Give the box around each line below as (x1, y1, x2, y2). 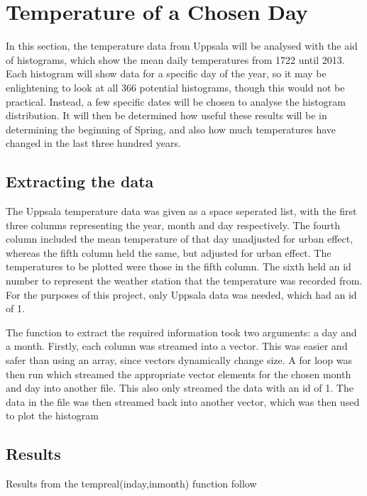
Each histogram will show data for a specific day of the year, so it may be (6, 66, 327, 81)
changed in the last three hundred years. (6, 136, 181, 150)
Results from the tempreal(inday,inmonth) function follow (6, 476, 257, 491)
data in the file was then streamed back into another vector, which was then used (6, 394, 360, 409)
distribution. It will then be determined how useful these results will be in (6, 108, 327, 123)
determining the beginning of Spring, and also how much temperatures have (6, 121, 336, 136)
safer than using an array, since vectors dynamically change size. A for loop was (6, 353, 352, 368)
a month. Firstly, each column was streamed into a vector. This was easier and (6, 338, 348, 353)
